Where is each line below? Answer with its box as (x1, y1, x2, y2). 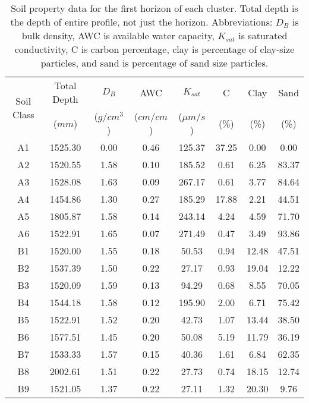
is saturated (238, 29, 288, 42)
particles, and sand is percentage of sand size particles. (40, 56, 269, 70)
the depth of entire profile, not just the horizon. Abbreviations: (10, 15, 273, 29)
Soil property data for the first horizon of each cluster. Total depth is (11, 1, 298, 15)
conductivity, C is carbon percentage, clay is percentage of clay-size (14, 42, 295, 56)
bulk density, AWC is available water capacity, (21, 29, 215, 42)
